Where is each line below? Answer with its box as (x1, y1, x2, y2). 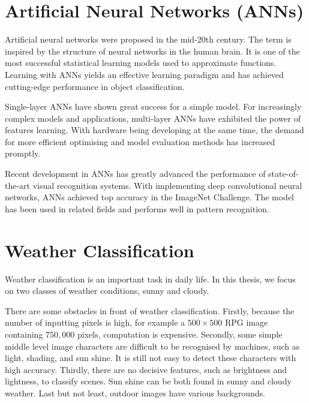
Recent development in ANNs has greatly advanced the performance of (5, 167, 266, 180)
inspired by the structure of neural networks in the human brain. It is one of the (5, 44, 300, 57)
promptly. (5, 147, 41, 160)
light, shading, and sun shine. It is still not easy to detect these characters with (5, 351, 296, 364)
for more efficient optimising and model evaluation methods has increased (5, 135, 275, 148)
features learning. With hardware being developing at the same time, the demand (5, 124, 304, 136)
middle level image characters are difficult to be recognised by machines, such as (5, 339, 300, 352)
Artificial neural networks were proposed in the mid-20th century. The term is (5, 33, 292, 46)
